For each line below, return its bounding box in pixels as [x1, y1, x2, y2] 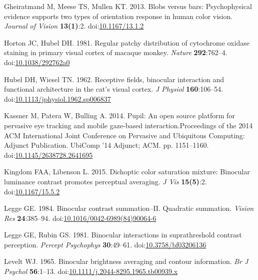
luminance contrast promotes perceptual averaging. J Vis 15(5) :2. [4, 176, 207, 186]
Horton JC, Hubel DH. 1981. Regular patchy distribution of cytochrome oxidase [4, 37, 249, 48]
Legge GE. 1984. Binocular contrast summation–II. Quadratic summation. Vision [4, 203, 254, 213]
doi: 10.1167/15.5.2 [4, 186, 60, 196]
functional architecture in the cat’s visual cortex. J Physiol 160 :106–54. [4, 84, 223, 94]
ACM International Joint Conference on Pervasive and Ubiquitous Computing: [4, 130, 245, 140]
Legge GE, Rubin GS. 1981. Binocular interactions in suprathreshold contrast [4, 229, 242, 240]
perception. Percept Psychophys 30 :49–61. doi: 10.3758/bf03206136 [4, 239, 206, 249]
